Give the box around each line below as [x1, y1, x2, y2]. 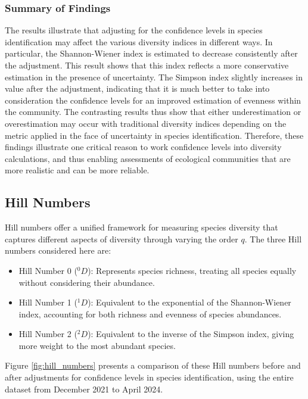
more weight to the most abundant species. [18, 339, 176, 351]
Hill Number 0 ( [18, 264, 77, 276]
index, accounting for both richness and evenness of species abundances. [18, 307, 282, 320]
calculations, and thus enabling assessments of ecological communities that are [5, 152, 291, 164]
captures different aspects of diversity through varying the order [5, 232, 238, 245]
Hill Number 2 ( [18, 328, 77, 340]
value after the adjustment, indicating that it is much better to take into [5, 82, 270, 95]
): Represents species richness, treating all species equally [88, 264, 297, 276]
